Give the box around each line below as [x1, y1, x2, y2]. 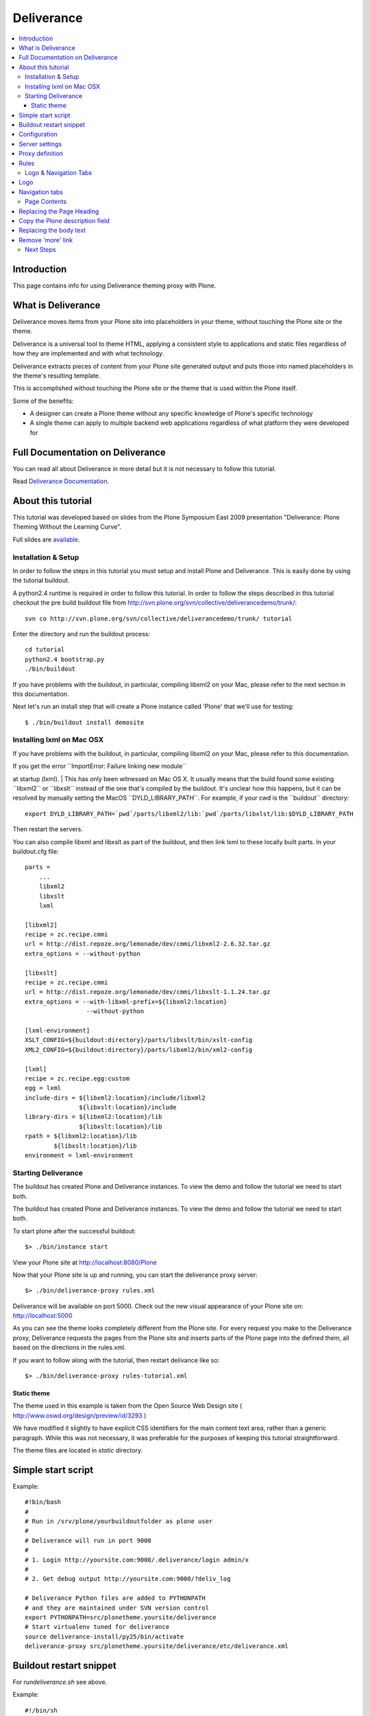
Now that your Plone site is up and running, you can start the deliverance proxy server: [12, 1271, 258, 1279]
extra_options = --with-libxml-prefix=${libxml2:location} [25, 997, 227, 1006]
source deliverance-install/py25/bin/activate [25, 1632, 184, 1640]
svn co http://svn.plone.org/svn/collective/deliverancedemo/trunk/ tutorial [25, 614, 293, 623]
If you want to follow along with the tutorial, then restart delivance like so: [12, 1356, 220, 1364]
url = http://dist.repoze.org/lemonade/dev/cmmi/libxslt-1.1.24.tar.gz [25, 988, 271, 996]
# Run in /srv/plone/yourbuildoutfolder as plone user [25, 1518, 213, 1525]
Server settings [18, 139, 62, 148]
